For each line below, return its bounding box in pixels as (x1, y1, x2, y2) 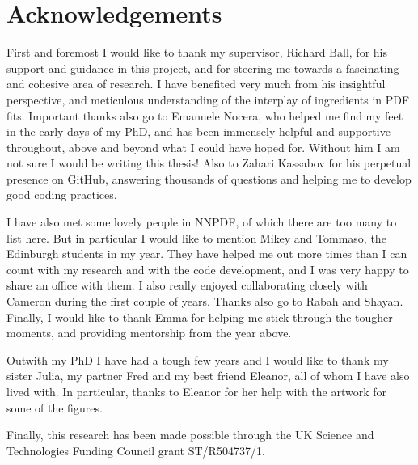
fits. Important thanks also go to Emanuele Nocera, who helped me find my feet (6, 107, 403, 124)
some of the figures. (6, 399, 103, 416)
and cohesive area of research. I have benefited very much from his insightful (6, 75, 386, 92)
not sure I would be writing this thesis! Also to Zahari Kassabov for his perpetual (6, 154, 412, 171)
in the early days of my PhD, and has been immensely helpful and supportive (6, 123, 391, 140)
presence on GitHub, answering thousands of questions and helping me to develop (6, 170, 412, 187)
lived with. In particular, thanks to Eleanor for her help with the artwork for (6, 383, 387, 399)
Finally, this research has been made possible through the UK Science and (6, 426, 374, 443)
